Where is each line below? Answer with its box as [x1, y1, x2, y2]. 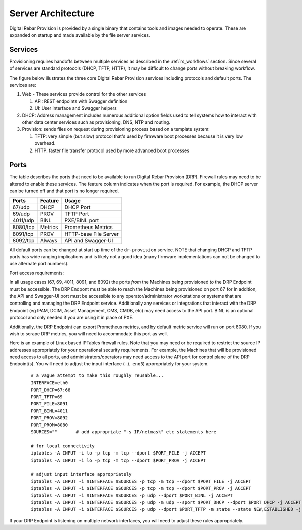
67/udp [12, 204, 30, 211]
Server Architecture [9, 8, 95, 19]
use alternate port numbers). [9, 261, 69, 267]
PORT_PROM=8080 [31, 422, 68, 428]
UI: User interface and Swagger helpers [34, 105, 117, 111]
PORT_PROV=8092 [31, 415, 68, 421]
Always [40, 237, 58, 244]
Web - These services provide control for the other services [22, 91, 146, 97]
